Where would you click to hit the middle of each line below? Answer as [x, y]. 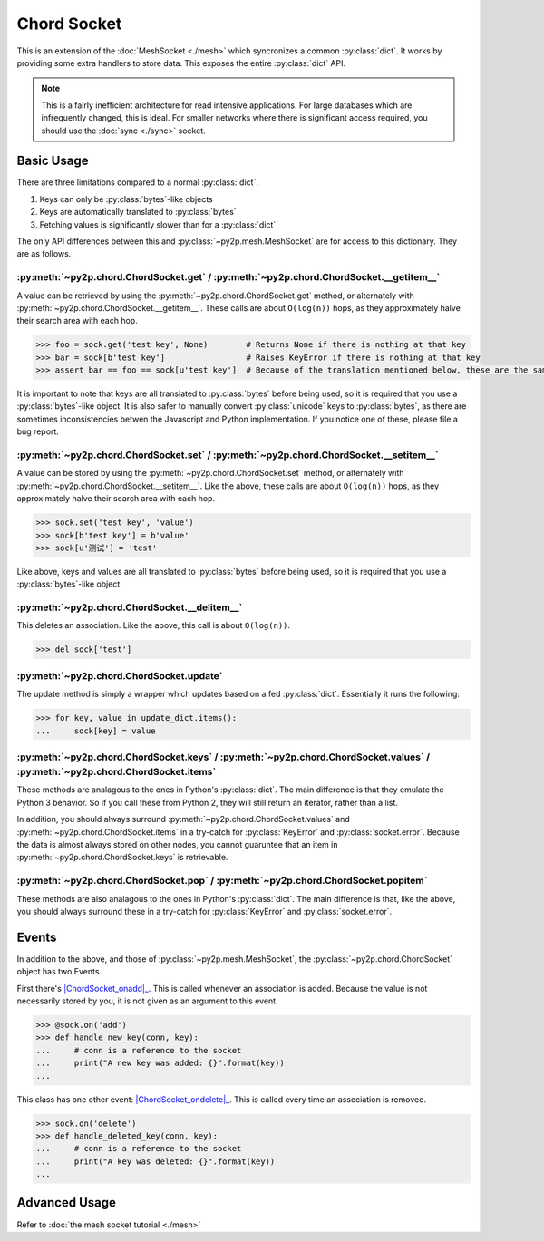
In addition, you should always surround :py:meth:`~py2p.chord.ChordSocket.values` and [184, 819]
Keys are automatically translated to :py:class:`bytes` [138, 212]
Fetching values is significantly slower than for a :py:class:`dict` [158, 224]
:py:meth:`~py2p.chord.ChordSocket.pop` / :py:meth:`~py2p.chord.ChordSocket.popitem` [222, 881]
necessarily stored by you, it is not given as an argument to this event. [147, 1001]
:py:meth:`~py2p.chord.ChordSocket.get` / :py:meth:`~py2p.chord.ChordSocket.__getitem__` [228, 277]
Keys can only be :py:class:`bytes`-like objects [126, 199]
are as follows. [44, 254]
